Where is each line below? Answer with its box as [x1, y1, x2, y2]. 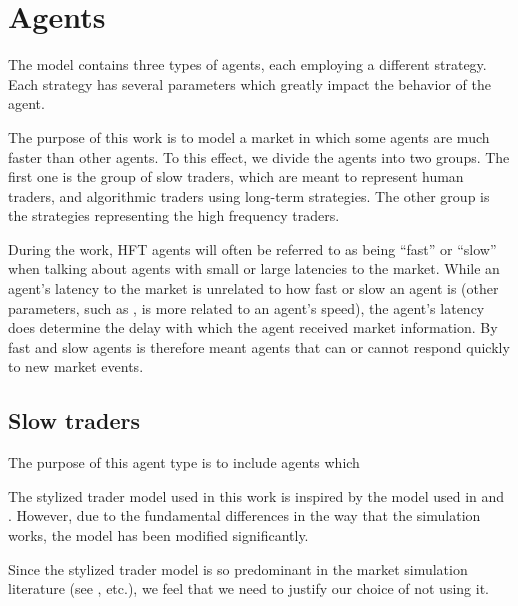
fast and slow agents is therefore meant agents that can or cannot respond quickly [8, 336, 510, 357]
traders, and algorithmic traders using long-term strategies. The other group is [8, 185, 490, 206]
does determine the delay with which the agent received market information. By [8, 317, 498, 338]
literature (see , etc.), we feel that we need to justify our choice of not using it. [8, 578, 489, 599]
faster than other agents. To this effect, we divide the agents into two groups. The [8, 146, 510, 167]
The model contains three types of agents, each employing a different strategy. [8, 54, 487, 75]
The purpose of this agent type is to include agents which [8, 452, 360, 473]
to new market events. [8, 356, 144, 377]
